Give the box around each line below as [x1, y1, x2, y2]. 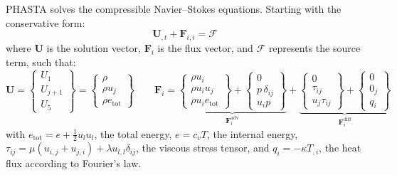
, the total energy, [94, 126, 172, 141]
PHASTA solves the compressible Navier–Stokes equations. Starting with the [6, 1, 342, 16]
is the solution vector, [46, 40, 141, 55]
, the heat [319, 140, 361, 155]
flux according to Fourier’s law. [6, 156, 142, 171]
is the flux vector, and [157, 40, 253, 55]
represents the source [268, 40, 361, 55]
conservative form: [6, 15, 85, 30]
